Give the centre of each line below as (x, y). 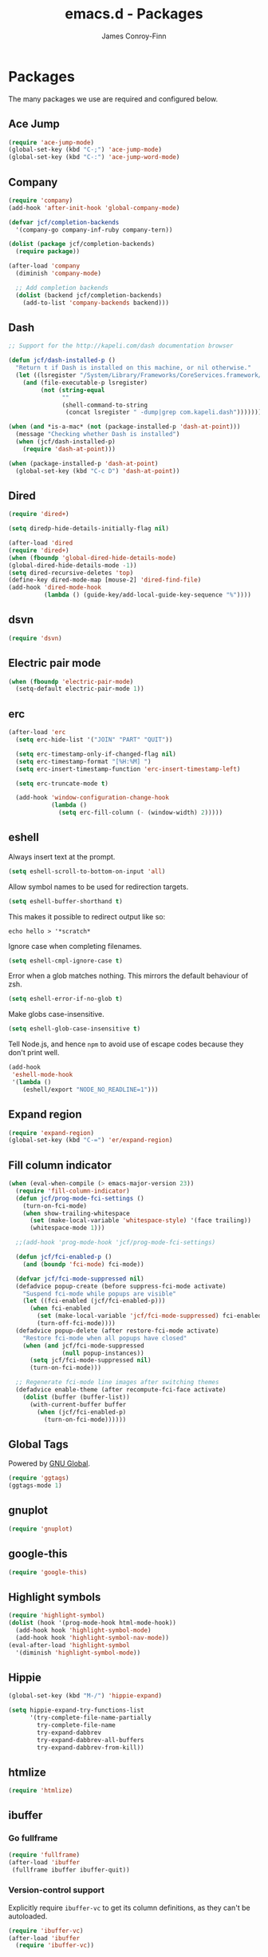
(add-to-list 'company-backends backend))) (96, 303)
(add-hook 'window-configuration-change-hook (93, 798)
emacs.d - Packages (134, 14)
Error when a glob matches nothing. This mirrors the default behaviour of (128, 976)
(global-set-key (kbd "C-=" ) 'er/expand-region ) (91, 1140)
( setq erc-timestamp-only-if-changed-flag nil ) (96, 754)
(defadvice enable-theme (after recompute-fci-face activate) (121, 1390)
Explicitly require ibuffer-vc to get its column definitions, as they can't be (129, 1907)
